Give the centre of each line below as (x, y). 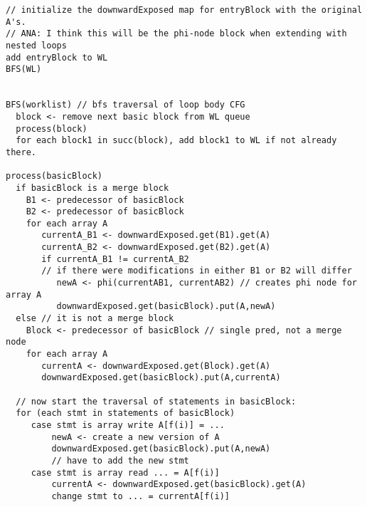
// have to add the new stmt (120, 460)
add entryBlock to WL (57, 57)
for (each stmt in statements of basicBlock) (126, 413)
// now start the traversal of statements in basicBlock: (156, 401)
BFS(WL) (24, 69)
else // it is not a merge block (95, 319)
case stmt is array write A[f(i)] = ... (128, 425)
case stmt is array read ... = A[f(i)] (125, 472)
